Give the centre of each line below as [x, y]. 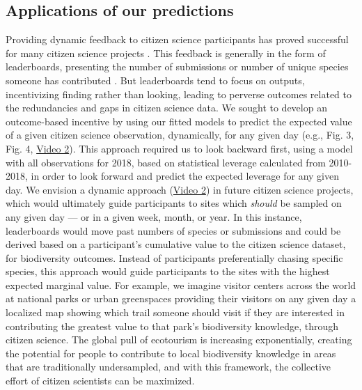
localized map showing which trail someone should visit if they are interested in [175, 312]
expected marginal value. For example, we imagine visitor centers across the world [181, 284]
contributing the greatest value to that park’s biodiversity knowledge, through [172, 326]
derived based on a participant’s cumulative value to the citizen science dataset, [176, 244]
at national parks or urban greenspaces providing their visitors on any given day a [181, 298]
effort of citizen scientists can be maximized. [100, 381]
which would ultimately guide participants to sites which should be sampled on [174, 203]
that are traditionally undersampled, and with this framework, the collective [168, 367]
